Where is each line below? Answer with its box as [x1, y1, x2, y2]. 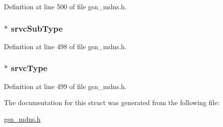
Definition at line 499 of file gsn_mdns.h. [4, 81, 127, 91]
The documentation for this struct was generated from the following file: [4, 97, 220, 108]
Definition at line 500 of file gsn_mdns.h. [4, 1, 127, 11]
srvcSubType [11, 22, 63, 34]
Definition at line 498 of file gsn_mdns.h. [4, 41, 127, 51]
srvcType [11, 62, 48, 74]
